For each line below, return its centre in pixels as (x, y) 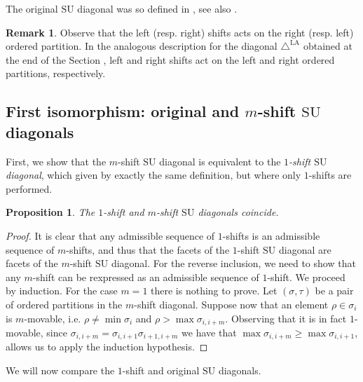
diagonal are (305, 249)
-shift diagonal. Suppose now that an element (231, 304)
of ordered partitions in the (64, 304)
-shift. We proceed (306, 277)
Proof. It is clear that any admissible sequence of (110, 235)
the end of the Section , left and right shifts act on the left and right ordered (170, 59)
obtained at (328, 46)
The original (32, 8)
